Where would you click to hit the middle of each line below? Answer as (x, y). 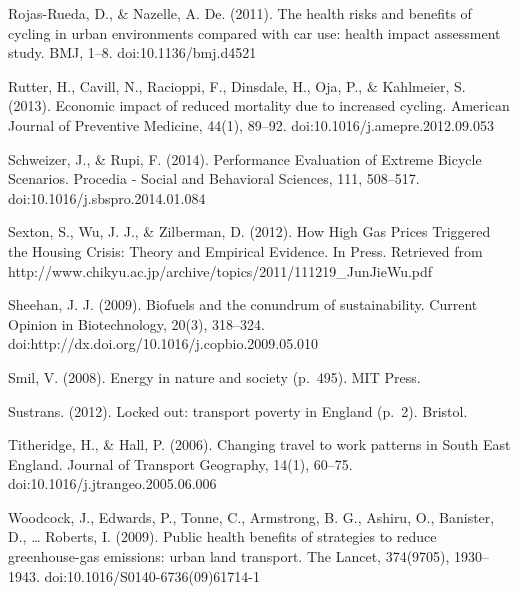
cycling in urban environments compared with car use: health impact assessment (254, 32)
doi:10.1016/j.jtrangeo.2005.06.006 (112, 483)
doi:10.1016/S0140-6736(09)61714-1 (152, 575)
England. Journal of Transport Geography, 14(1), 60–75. (180, 463)
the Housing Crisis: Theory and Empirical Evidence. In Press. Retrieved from (245, 250)
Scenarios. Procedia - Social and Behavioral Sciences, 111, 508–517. (214, 178)
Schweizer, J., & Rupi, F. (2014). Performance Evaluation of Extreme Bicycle (245, 158)
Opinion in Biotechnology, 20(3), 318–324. (136, 323)
